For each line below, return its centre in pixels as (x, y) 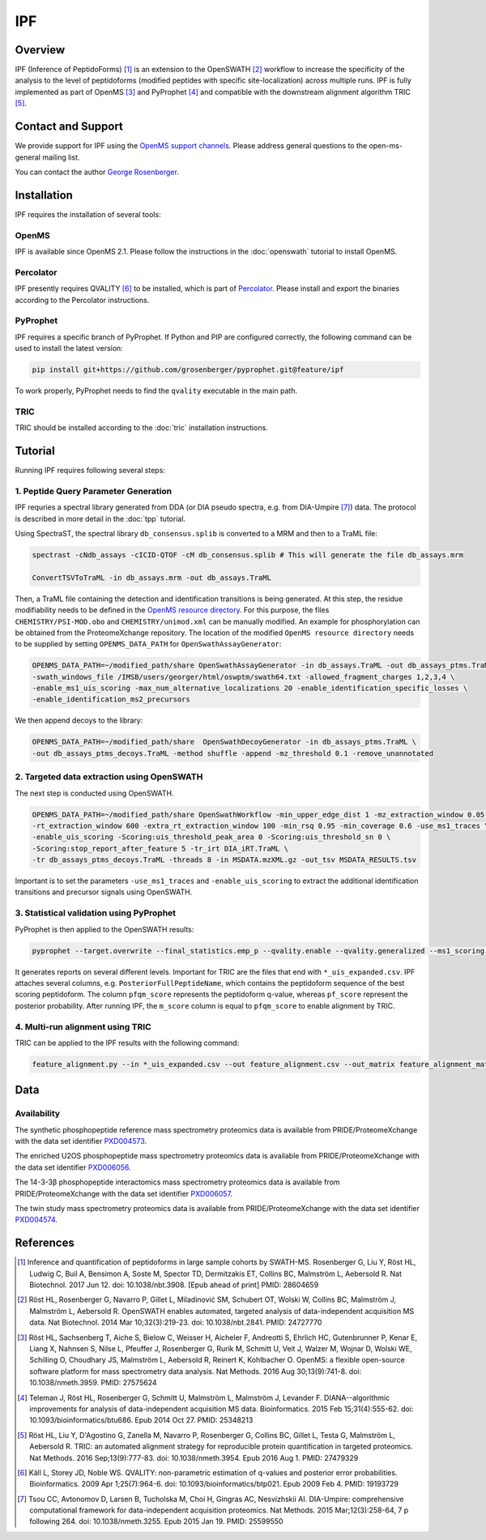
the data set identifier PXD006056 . (73, 1167)
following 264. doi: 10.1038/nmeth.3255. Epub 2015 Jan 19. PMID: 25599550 (156, 1521)
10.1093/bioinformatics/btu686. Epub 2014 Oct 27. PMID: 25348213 (141, 1420)
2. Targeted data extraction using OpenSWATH (109, 777)
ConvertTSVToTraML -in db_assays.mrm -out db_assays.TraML (151, 578)
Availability (38, 1114)
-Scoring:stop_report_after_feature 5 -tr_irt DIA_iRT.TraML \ (160, 848)
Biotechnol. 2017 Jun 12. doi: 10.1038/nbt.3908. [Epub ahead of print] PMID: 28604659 (174, 1285)
